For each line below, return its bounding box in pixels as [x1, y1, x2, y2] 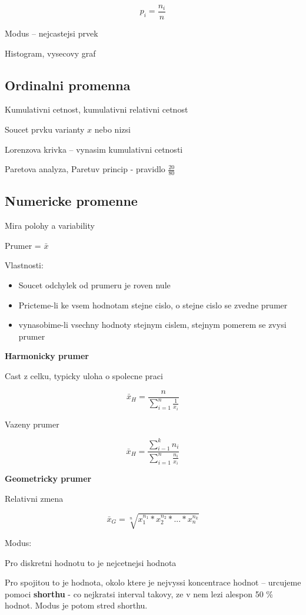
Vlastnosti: [5, 259, 44, 271]
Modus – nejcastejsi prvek [5, 27, 98, 40]
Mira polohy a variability [5, 219, 95, 232]
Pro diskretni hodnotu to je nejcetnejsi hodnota [5, 556, 177, 568]
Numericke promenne [5, 192, 138, 210]
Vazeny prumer [5, 417, 59, 430]
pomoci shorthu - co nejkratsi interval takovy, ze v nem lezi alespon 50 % [5, 587, 273, 600]
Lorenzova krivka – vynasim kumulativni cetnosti [5, 143, 183, 155]
